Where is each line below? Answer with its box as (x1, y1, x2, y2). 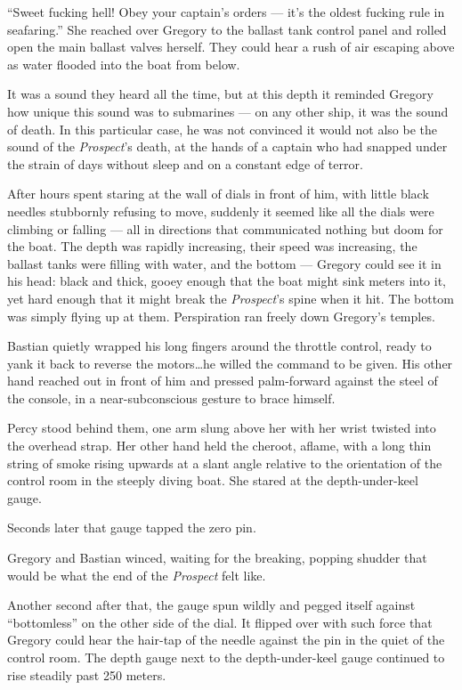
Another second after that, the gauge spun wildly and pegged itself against (7, 596, 416, 614)
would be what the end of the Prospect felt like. (7, 565, 266, 584)
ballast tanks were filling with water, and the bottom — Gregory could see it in (7, 254, 442, 272)
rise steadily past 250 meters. (7, 665, 166, 684)
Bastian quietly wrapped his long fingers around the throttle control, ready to (7, 337, 432, 355)
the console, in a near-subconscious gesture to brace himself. (7, 388, 336, 407)
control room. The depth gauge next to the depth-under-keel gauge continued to (7, 648, 445, 666)
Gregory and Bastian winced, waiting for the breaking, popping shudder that (7, 548, 427, 567)
